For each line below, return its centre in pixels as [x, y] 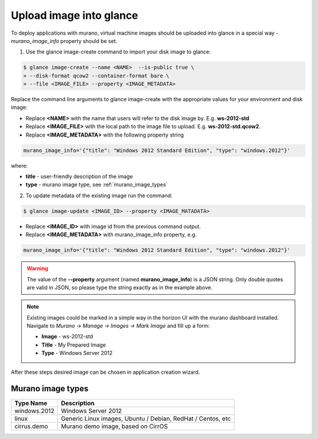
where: [19, 165]
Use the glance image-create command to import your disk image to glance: [118, 52]
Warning [37, 268]
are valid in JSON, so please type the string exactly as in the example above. [120, 287]
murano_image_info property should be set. [64, 41]
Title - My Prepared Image [74, 345]
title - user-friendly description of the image [79, 176]
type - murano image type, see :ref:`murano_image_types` [97, 185]
